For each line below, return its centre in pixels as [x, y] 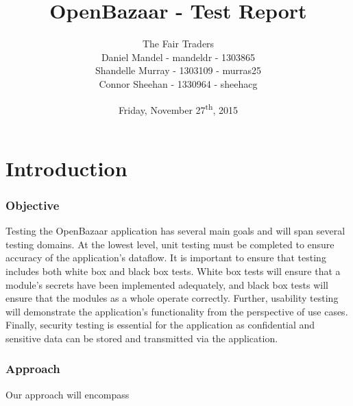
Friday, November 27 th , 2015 [178, 108]
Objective [33, 205]
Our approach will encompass [68, 394]
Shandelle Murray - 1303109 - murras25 [178, 70]
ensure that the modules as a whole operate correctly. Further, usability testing [172, 298]
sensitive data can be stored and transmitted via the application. [142, 338]
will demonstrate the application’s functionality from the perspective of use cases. [177, 311]
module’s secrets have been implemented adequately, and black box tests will [167, 284]
